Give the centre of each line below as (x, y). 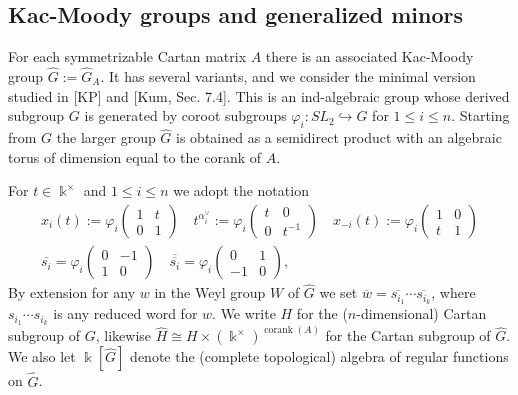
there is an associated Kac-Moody (369, 56)
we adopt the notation (241, 190)
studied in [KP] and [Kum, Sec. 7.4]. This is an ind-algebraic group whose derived (259, 95)
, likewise (123, 335)
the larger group (106, 137)
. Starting (480, 115)
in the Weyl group (210, 292)
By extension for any (72, 292)
